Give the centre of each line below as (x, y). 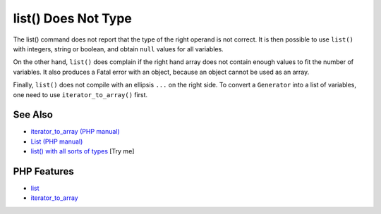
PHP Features (43, 171)
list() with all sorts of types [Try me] (83, 151)
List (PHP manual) (57, 141)
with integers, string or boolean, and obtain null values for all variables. (118, 49)
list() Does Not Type (72, 18)
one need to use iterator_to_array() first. (80, 94)
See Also (33, 115)
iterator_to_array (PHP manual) (75, 132)
